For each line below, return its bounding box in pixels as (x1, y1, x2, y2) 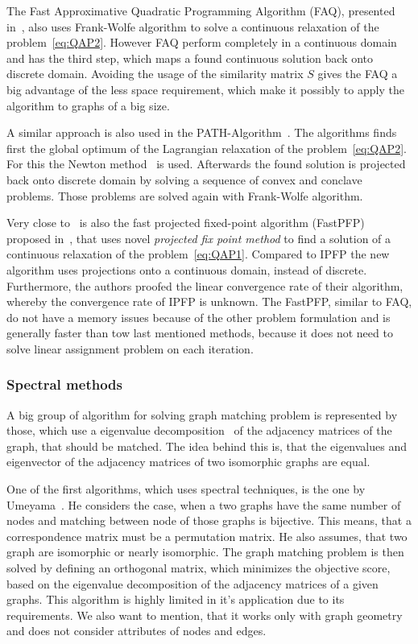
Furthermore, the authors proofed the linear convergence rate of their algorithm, (6, 277, 404, 294)
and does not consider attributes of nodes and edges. (6, 622, 267, 639)
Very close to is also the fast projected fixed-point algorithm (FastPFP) (6, 214, 365, 231)
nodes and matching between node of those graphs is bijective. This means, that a (6, 512, 412, 529)
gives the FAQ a (317, 65, 398, 82)
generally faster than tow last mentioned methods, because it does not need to (6, 324, 393, 341)
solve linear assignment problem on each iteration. (6, 340, 254, 357)
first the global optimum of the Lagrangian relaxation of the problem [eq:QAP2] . (6, 139, 407, 156)
